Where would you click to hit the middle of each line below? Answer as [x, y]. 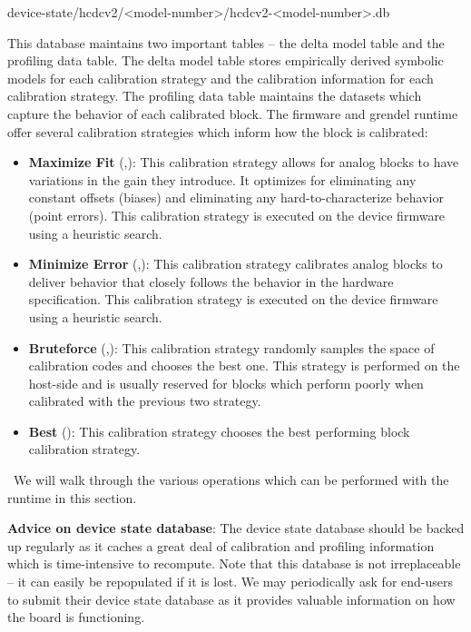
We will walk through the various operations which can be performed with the [231, 480]
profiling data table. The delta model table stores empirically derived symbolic [226, 60]
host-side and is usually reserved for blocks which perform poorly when [226, 383]
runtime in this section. [72, 497]
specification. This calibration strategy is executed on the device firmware [233, 299]
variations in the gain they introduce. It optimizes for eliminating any [222, 179]
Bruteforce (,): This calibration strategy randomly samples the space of [231, 347]
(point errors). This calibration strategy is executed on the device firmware [237, 215]
